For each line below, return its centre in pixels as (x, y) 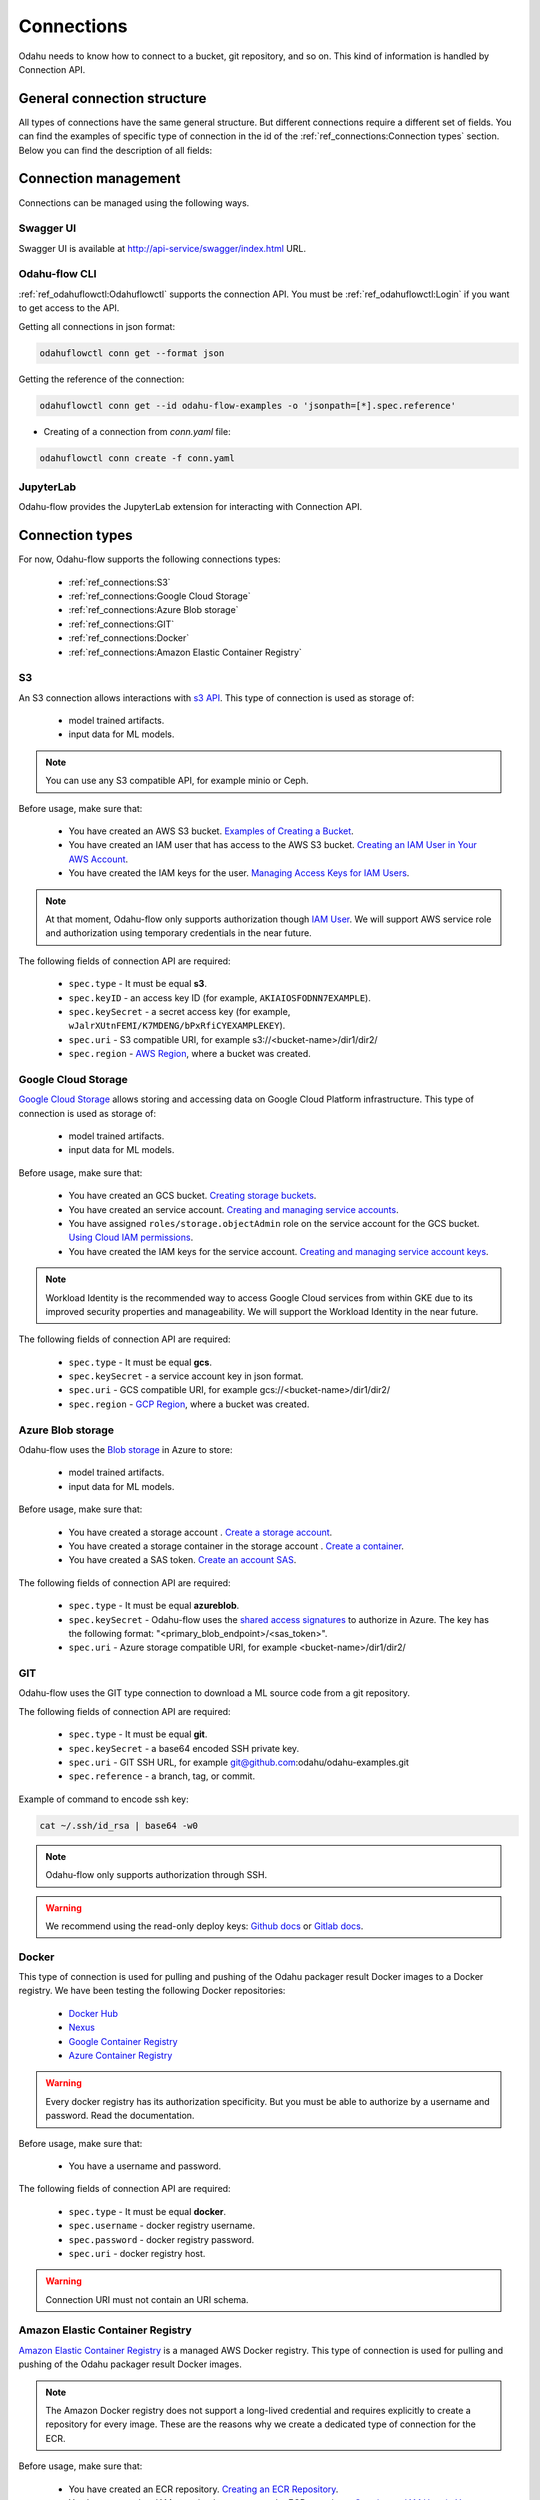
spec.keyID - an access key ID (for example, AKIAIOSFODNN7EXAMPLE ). (220, 997)
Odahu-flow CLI (57, 274)
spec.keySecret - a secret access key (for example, (179, 1011)
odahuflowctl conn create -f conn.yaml (137, 458)
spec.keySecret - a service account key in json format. (186, 1376)
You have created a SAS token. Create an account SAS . (182, 1560)
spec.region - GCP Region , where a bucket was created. (189, 1404)
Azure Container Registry (120, 2055)
